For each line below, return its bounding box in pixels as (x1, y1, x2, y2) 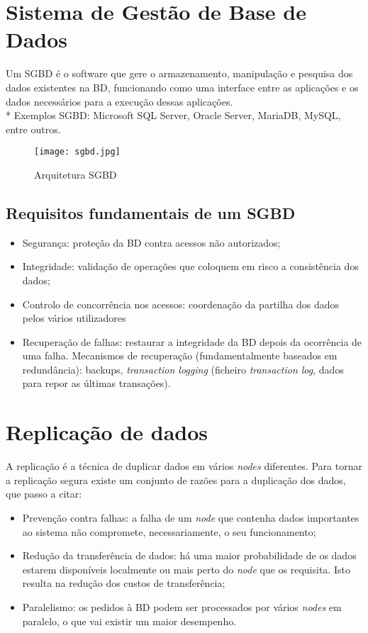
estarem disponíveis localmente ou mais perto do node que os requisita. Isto (22, 561, 350, 576)
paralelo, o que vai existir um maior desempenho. (22, 613, 237, 628)
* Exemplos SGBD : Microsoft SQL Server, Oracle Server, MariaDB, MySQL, (6, 108, 341, 123)
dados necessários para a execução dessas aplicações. (6, 94, 233, 108)
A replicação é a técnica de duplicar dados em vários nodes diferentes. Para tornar (6, 459, 362, 474)
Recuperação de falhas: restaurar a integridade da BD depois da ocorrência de (22, 334, 362, 349)
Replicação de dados (6, 418, 208, 447)
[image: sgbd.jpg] (34, 147, 121, 157)
